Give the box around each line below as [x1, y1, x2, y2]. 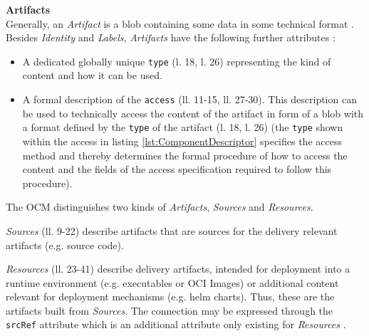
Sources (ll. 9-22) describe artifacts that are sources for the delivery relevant [6, 223, 338, 238]
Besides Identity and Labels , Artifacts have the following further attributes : [6, 30, 336, 45]
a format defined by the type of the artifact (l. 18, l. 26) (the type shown [22, 120, 343, 135]
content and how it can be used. [22, 68, 162, 83]
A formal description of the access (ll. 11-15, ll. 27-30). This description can [22, 92, 357, 107]
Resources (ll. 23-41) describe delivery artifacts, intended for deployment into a [6, 261, 350, 276]
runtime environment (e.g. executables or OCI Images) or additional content [6, 275, 339, 290]
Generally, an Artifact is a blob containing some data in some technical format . [6, 16, 354, 31]
